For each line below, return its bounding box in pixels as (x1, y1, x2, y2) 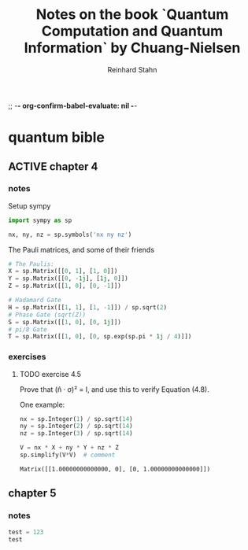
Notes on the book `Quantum (35, 6, 229, 24)
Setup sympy (8, 201, 51, 210)
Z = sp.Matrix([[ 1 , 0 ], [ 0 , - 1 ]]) (8, 282, 122, 290)
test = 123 (8, 528, 44, 536)
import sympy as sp (8, 216, 72, 224)
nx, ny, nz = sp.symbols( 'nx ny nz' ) (8, 231, 132, 238)
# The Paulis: (8, 260, 55, 268)
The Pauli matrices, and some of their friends (8, 245, 155, 254)
